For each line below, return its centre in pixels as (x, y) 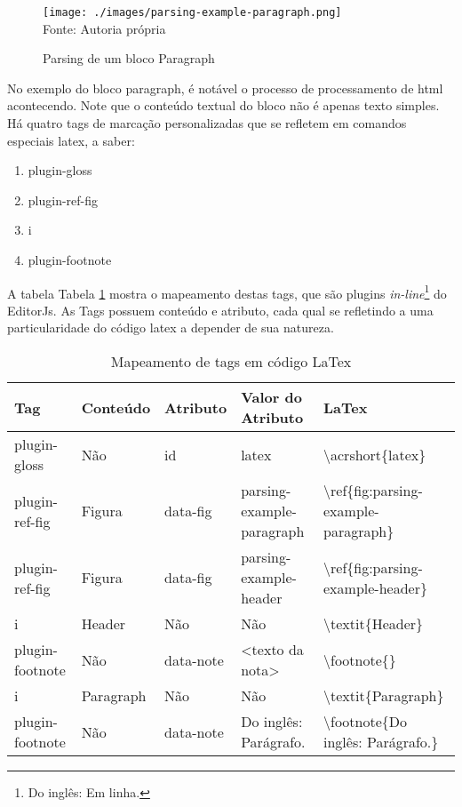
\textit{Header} (374, 624)
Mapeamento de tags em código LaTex (231, 362)
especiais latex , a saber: (71, 140)
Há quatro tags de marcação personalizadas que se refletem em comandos (207, 123)
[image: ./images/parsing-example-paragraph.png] (192, 12)
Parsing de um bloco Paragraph (129, 58)
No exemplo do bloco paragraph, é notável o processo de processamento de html (225, 88)
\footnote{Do (366, 722)
